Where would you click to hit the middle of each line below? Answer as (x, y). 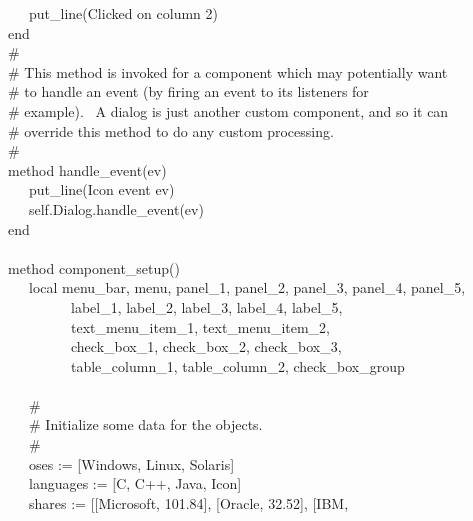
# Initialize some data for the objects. (145, 424)
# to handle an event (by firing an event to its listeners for (188, 91)
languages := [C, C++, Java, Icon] (135, 483)
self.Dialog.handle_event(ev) (116, 208)
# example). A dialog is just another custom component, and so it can (228, 110)
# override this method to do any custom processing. (171, 130)
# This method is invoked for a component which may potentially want (228, 71)
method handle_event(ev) (87, 169)
